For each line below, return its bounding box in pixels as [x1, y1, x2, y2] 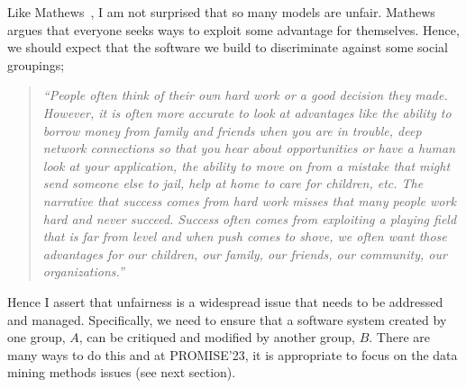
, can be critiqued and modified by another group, [78, 328, 356, 347]
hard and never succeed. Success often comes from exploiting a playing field [42, 209, 457, 228]
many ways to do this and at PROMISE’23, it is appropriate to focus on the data [7, 345, 458, 364]
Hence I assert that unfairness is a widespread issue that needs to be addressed [7, 292, 443, 311]
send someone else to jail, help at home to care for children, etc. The [42, 174, 424, 193]
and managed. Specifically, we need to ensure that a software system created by [7, 310, 447, 329]
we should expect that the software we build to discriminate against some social [7, 38, 448, 57]
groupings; [7, 55, 65, 74]
